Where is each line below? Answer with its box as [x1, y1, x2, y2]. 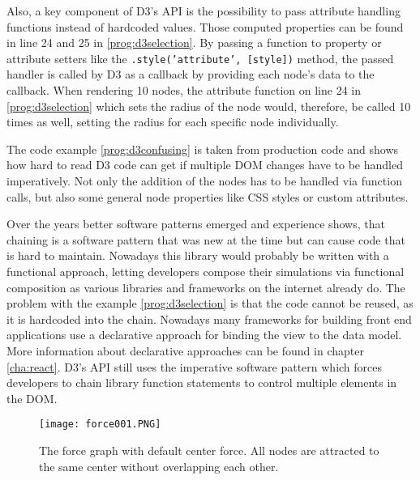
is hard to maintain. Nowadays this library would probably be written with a [6, 247, 389, 264]
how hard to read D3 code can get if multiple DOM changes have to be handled [6, 156, 403, 173]
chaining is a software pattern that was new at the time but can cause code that [6, 231, 405, 248]
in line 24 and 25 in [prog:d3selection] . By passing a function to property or [6, 34, 382, 51]
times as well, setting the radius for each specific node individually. [6, 113, 339, 130]
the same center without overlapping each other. [39, 457, 279, 474]
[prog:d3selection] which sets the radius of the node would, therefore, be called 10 [6, 97, 411, 114]
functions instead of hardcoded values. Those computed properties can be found [6, 18, 404, 35]
